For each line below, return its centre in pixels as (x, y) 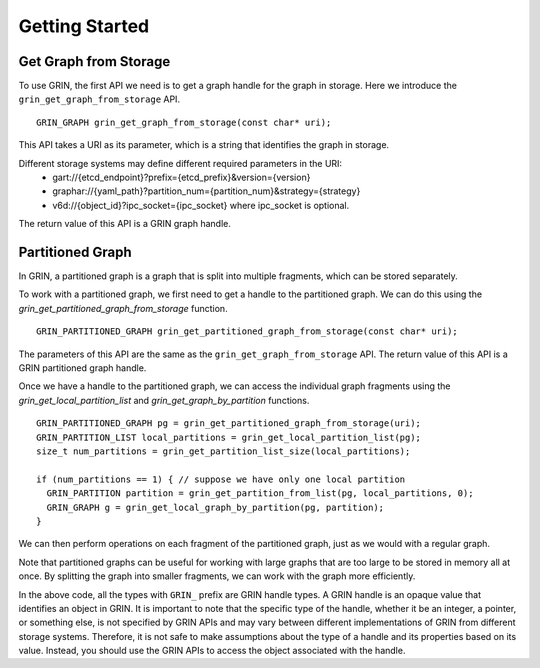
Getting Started (84, 26)
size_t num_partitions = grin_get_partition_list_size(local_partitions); (223, 451)
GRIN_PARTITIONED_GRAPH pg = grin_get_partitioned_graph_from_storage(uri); (229, 423)
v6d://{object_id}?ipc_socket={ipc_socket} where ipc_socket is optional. (201, 205)
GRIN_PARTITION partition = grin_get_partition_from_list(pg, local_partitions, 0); (260, 493)
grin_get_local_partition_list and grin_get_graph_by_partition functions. (164, 400)
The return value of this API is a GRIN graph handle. (125, 224)
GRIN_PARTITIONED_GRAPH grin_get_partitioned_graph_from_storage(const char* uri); (247, 331)
